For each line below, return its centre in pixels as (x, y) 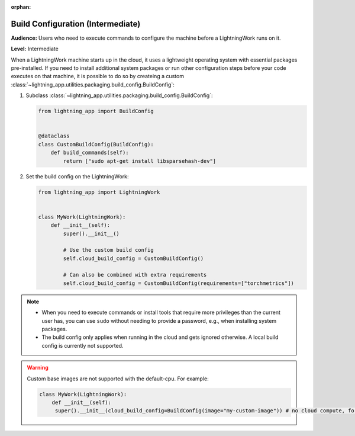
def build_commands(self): (90, 153)
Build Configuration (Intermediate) (76, 24)
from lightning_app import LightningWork (99, 192)
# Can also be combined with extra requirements (135, 275)
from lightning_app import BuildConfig (96, 111)
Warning (38, 368)
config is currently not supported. (83, 345)
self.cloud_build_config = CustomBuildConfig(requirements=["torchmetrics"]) (178, 283)
